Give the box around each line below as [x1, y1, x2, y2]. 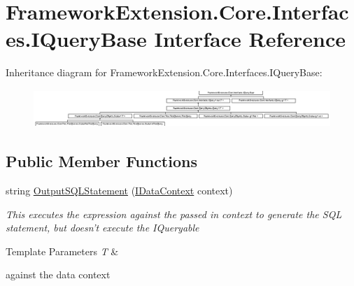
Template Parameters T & [6, 243, 119, 258]
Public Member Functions [6, 150, 197, 172]
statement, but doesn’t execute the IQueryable [6, 220, 199, 235]
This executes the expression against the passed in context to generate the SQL [6, 206, 342, 221]
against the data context [6, 267, 111, 282]
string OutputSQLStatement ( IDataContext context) [6, 183, 233, 197]
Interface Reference [154, 24, 346, 53]
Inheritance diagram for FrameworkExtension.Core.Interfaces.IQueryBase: [6, 65, 323, 80]
